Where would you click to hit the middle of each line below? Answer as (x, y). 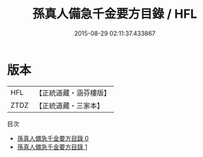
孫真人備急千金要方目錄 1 (52, 147)
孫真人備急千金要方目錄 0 (53, 138)
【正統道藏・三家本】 (70, 105)
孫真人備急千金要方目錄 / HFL (115, 14)
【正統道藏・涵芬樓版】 (73, 93)
